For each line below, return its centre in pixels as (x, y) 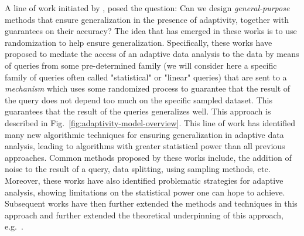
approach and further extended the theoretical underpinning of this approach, (144, 215)
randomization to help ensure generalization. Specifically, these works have (139, 42)
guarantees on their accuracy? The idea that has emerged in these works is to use (151, 31)
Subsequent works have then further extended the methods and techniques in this (151, 203)
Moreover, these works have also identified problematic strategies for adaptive (144, 180)
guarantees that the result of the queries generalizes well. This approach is (138, 111)
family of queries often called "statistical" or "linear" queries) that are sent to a (146, 77)
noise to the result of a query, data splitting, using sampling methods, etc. (138, 169)
